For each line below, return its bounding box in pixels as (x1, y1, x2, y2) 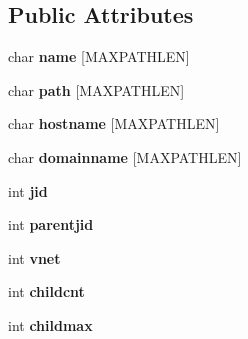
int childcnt (8, 281, 85, 302)
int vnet (8, 247, 61, 268)
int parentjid (8, 214, 94, 235)
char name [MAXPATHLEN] (8, 46, 190, 67)
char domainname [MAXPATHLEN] (8, 146, 242, 167)
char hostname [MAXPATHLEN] (8, 113, 220, 134)
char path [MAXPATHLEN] (8, 79, 185, 100)
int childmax (8, 314, 93, 335)
